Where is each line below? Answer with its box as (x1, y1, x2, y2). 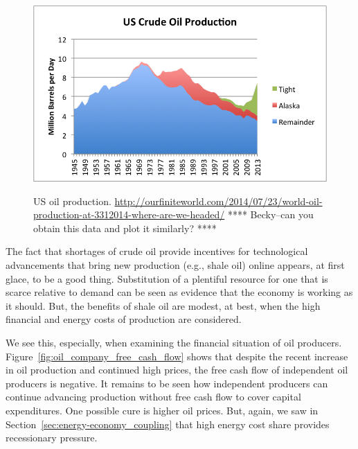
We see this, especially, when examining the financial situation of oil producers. (6, 335, 342, 350)
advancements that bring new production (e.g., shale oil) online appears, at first (6, 258, 345, 272)
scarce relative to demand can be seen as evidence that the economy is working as (6, 285, 353, 299)
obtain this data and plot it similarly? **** (33, 220, 217, 235)
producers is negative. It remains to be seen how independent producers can (6, 376, 328, 390)
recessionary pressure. (6, 430, 98, 445)
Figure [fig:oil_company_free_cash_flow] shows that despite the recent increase (6, 349, 348, 363)
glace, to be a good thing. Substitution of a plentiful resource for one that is (6, 271, 328, 285)
